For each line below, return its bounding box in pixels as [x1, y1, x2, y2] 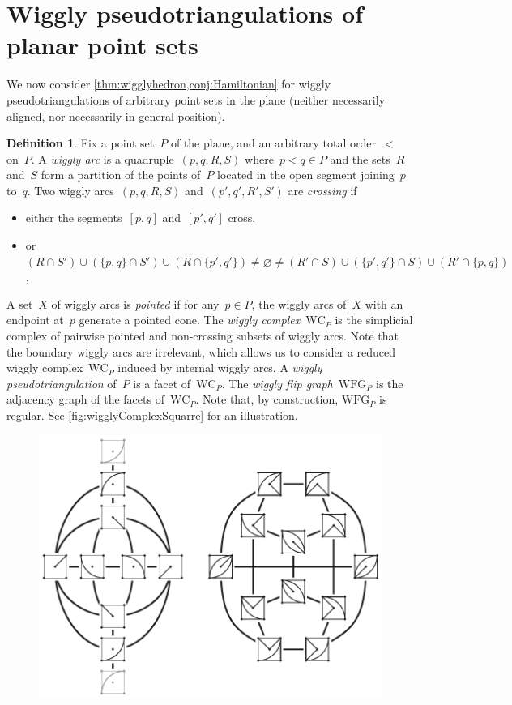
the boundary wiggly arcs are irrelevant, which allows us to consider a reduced [6, 343, 396, 360]
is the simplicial [335, 311, 413, 328]
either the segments [25, 209, 122, 226]
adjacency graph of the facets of [6, 391, 164, 408]
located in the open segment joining [217, 166, 395, 183]
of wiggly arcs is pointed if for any [51, 295, 220, 312]
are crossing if [288, 182, 357, 199]
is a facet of [133, 374, 191, 391]
